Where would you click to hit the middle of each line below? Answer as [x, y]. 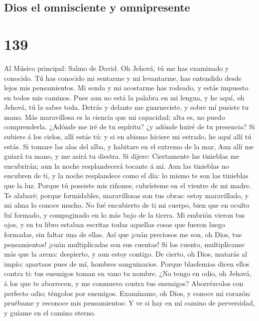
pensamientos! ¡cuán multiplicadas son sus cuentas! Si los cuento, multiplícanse [124, 244]
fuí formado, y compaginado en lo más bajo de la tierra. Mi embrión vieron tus [125, 214]
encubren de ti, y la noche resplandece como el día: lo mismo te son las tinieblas [126, 175]
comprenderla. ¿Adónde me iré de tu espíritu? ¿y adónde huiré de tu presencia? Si [129, 127]
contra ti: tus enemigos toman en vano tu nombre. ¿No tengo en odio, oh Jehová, [128, 273]
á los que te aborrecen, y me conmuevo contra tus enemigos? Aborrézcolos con [124, 283]
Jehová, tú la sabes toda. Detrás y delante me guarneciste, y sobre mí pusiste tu [126, 107]
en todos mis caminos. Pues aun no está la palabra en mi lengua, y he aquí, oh [124, 97]
